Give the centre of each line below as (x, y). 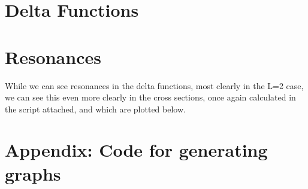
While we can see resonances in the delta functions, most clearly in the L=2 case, (154, 85)
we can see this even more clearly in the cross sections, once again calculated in (150, 97)
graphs (33, 173)
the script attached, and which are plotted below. (95, 109)
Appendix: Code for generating (136, 150)
